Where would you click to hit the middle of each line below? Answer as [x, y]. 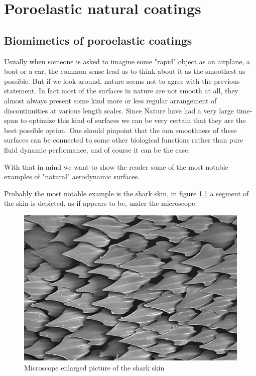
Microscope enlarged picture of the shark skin [94, 367]
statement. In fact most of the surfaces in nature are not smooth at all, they [121, 91]
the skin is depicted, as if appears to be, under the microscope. [101, 203]
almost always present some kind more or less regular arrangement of [110, 100]
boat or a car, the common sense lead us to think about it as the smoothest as [125, 71]
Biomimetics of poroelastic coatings [98, 40]
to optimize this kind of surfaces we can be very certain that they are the [133, 120]
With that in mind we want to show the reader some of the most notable [116, 166]
